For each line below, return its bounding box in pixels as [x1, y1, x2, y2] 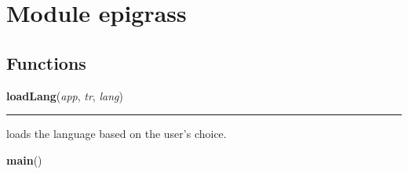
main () [6, 151, 42, 168]
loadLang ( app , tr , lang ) [6, 87, 123, 103]
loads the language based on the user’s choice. [6, 125, 227, 142]
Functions [6, 50, 86, 74]
